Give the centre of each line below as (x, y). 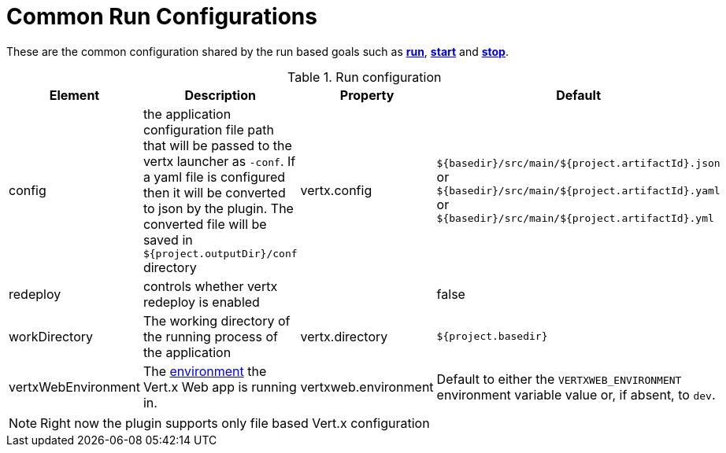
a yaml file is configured (214, 177)
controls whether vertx (210, 286)
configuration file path (208, 129)
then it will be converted (214, 192)
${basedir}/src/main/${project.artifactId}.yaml (578, 190)
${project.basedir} (492, 337)
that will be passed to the (217, 145)
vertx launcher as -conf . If (219, 161)
